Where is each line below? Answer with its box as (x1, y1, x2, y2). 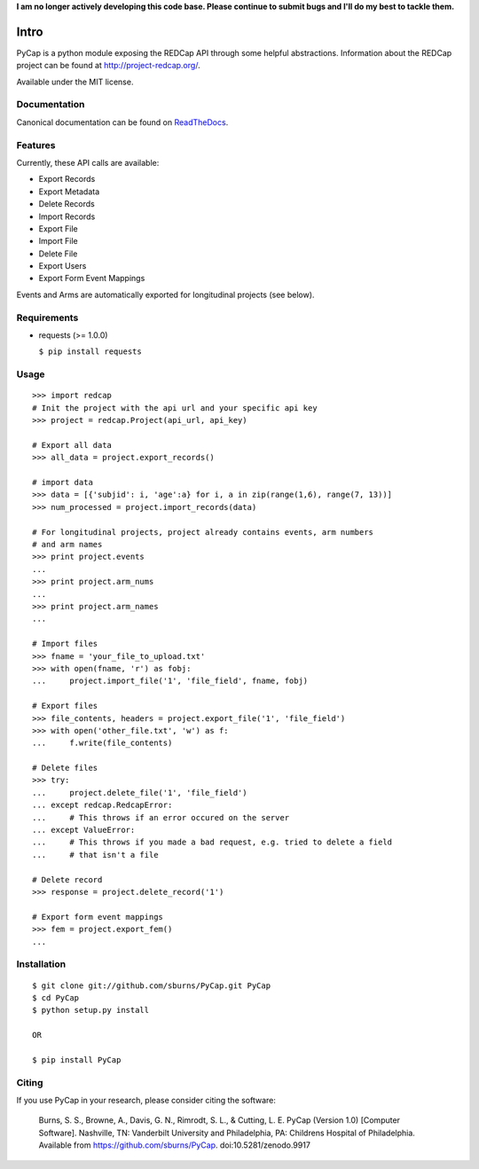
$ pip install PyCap (32, 1055, 122, 1064)
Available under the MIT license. (16, 76, 134, 87)
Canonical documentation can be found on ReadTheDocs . (16, 116, 229, 128)
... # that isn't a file (32, 850, 159, 859)
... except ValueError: (32, 825, 136, 836)
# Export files (32, 701, 98, 711)
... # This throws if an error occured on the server (32, 812, 290, 822)
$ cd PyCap (32, 992, 80, 1002)
